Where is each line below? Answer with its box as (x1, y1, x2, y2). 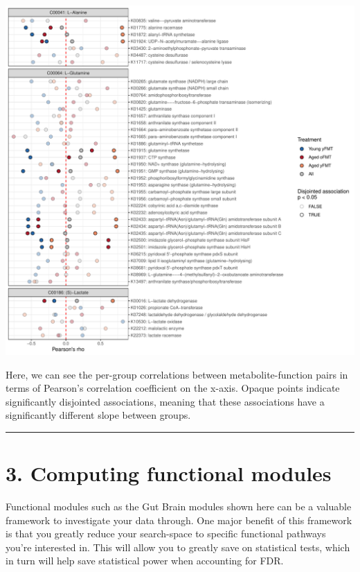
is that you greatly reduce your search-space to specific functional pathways (6, 526, 326, 541)
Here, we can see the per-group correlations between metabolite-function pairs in (6, 367, 348, 381)
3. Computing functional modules (6, 459, 332, 487)
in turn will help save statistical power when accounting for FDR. (6, 553, 284, 568)
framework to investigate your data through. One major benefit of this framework (6, 512, 352, 527)
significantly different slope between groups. (6, 408, 191, 422)
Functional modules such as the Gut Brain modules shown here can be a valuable (6, 499, 352, 514)
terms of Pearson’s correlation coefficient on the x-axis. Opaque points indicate (6, 381, 340, 395)
